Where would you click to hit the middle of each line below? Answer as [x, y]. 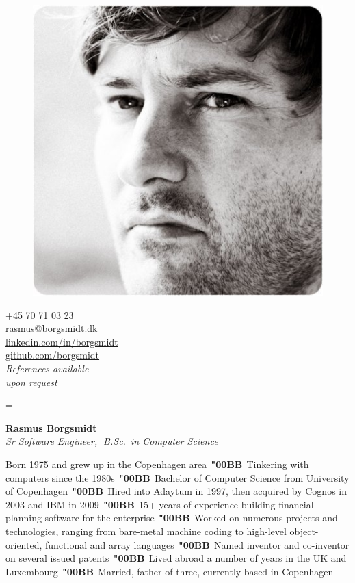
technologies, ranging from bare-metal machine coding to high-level [146, 531]
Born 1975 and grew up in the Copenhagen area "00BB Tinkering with [157, 464]
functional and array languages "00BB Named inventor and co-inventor [197, 544]
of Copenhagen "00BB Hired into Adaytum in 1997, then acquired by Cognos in [176, 491]
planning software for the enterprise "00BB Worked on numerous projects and [172, 518]
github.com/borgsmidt [53, 355]
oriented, [24, 544]
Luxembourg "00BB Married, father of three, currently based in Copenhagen [170, 571]
